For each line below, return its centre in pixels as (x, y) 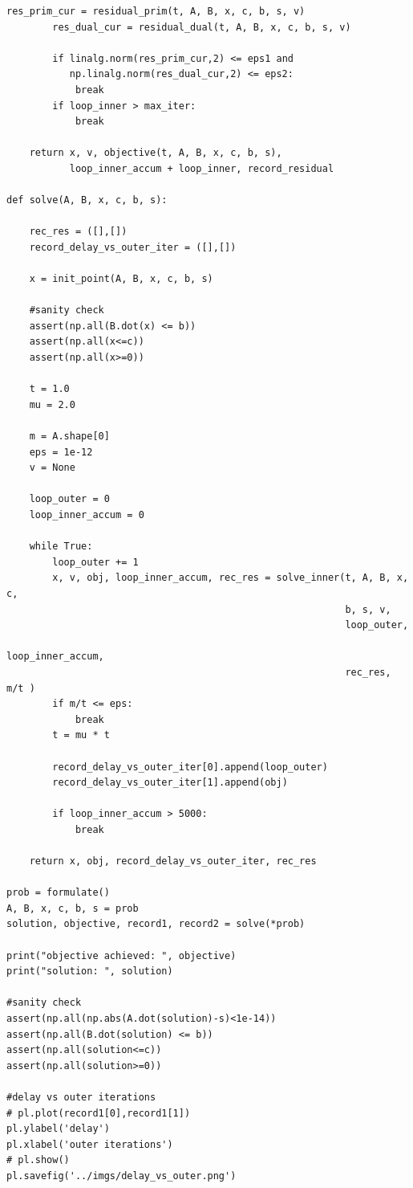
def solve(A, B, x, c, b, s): (87, 200)
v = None (52, 468)
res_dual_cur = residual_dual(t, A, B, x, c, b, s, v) (202, 27)
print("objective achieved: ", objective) (121, 955)
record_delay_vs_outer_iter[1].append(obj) (170, 783)
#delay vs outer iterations (81, 1097)
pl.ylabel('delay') (58, 1129)
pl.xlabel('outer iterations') (90, 1144)
